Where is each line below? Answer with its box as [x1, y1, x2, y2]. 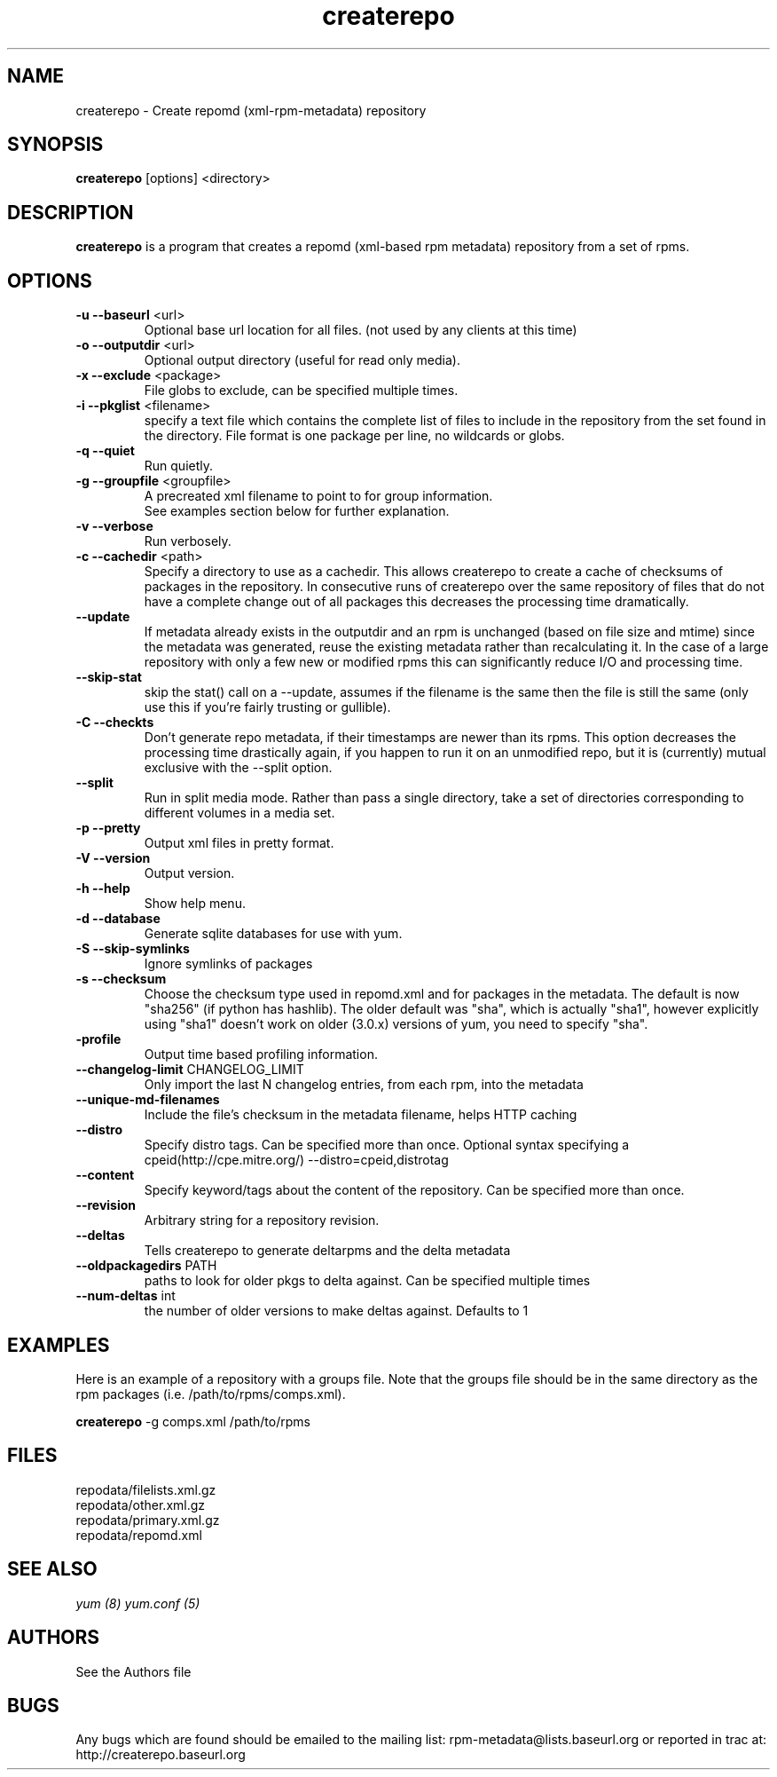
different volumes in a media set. [144, 805, 335, 821]
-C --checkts [75, 715, 154, 731]
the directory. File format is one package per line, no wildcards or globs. [144, 428, 565, 444]
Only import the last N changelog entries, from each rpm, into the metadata [144, 1077, 584, 1093]
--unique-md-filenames [75, 1092, 220, 1108]
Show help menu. [144, 896, 246, 912]
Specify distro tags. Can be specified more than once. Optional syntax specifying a [144, 1137, 630, 1153]
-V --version [75, 850, 151, 866]
